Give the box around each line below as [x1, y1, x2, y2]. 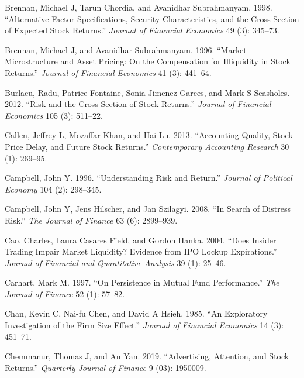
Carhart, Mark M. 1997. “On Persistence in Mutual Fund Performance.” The [5, 276, 279, 288]
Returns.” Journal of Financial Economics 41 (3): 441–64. [5, 66, 212, 78]
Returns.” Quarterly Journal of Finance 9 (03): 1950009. [5, 361, 206, 373]
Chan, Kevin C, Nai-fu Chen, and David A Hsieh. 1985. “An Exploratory [5, 307, 268, 319]
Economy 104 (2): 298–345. [5, 183, 102, 195]
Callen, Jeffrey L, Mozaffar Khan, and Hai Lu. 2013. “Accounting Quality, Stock [5, 129, 293, 141]
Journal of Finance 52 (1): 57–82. [5, 287, 125, 300]
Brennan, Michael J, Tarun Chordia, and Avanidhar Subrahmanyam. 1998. [5, 1, 272, 13]
